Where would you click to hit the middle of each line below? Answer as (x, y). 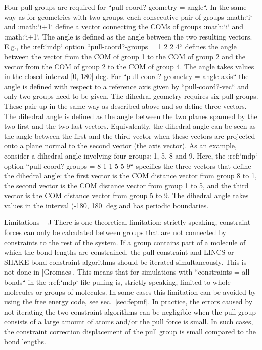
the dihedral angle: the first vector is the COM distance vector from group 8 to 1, (130, 176)
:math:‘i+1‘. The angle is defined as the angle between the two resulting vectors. (128, 36)
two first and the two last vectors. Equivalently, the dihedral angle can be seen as (130, 126)
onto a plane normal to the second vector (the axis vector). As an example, (120, 146)
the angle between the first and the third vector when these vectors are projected (130, 135)
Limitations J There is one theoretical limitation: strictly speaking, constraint (127, 222)
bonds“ (15, 282)
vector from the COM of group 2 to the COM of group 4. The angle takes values (129, 66)
